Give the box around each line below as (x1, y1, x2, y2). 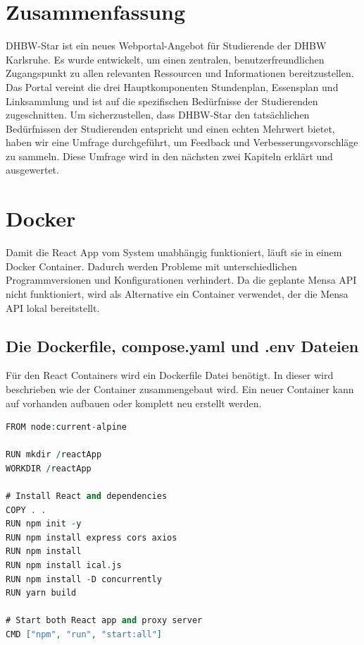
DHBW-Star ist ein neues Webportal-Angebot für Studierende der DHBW (6, 38, 327, 53)
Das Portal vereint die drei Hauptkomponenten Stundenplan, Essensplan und (6, 79, 339, 94)
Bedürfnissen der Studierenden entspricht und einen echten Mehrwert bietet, (6, 121, 335, 135)
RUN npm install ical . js (6, 560, 122, 571)
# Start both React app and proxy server (6, 615, 203, 626)
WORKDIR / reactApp (6, 463, 92, 474)
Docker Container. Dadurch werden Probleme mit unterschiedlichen (6, 258, 297, 273)
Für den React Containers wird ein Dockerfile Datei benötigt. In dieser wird (6, 368, 334, 382)
